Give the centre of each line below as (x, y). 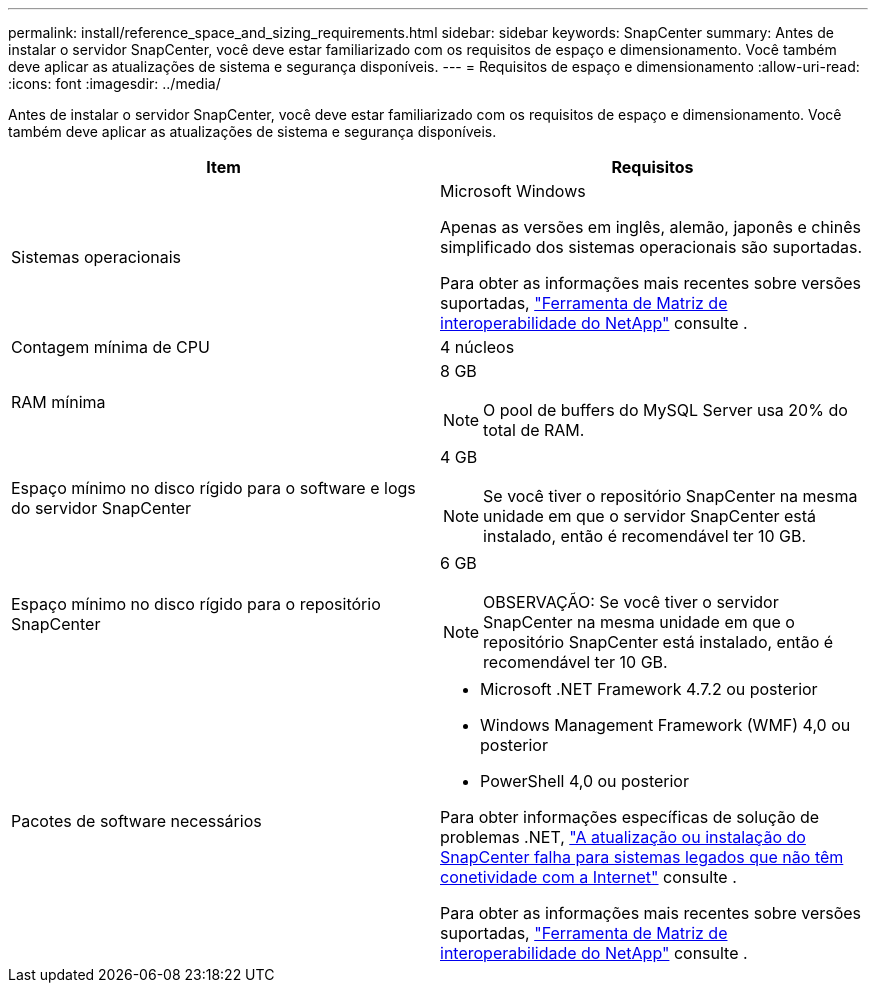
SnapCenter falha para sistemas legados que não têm (642, 857)
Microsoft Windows (513, 191)
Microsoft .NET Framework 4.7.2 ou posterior (649, 689)
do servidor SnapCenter (101, 508)
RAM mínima (58, 402)
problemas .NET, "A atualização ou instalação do (623, 837)
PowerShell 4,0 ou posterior (584, 781)
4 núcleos (477, 347)
